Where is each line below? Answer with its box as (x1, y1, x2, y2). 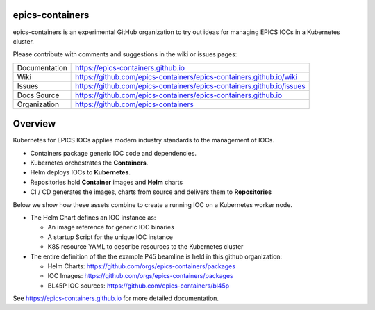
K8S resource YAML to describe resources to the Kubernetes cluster (47, 243, 244, 251)
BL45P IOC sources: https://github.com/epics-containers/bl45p (47, 282, 230, 290)
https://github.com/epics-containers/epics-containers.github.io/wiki (75, 72, 298, 81)
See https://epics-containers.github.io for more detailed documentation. (12, 294, 219, 302)
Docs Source (17, 90, 60, 100)
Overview (12, 118, 56, 130)
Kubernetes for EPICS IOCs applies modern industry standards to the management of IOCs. (12, 136, 274, 145)
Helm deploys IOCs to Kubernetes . (30, 168, 131, 177)
